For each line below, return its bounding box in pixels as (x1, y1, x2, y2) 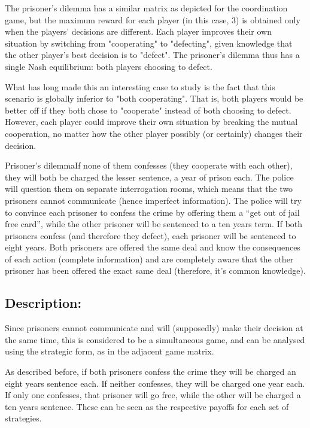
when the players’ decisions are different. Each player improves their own (5, 25, 272, 38)
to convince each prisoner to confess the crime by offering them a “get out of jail (5, 206, 300, 218)
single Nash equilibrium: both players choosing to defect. (5, 60, 212, 72)
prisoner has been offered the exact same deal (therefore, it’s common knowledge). (5, 264, 306, 277)
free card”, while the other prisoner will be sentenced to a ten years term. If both (5, 218, 303, 230)
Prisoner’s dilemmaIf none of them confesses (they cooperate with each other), (5, 159, 293, 172)
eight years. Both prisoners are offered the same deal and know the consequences (5, 241, 300, 253)
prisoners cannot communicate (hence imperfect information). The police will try (5, 194, 302, 206)
